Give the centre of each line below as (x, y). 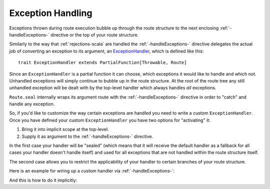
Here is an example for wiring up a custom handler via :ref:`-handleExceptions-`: (92, 171)
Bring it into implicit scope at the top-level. (65, 129)
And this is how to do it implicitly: (43, 180)
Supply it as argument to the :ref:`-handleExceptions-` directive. (87, 136)
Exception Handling (51, 13)
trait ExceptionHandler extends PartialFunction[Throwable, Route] (102, 63)
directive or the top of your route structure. (94, 34)
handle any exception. (32, 104)
